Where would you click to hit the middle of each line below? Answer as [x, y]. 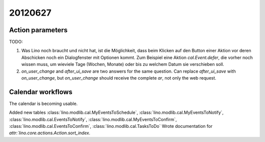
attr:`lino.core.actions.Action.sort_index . [50, 133]
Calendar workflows [41, 92]
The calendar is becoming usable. [43, 103]
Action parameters [38, 30]
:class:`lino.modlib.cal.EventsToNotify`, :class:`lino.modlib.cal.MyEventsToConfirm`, [93, 119]
